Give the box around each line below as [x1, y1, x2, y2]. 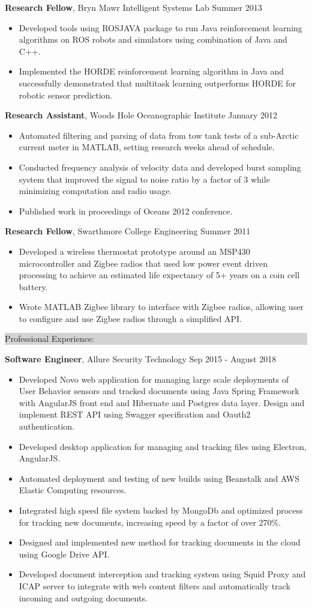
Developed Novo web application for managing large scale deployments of [19, 372, 289, 385]
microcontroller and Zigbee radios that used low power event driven [19, 257, 268, 269]
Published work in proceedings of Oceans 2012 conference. [19, 204, 233, 217]
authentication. [19, 420, 74, 433]
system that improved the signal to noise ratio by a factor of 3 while [19, 172, 270, 185]
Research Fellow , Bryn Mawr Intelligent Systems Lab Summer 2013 [5, 1, 262, 13]
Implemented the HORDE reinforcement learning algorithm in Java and [19, 65, 284, 78]
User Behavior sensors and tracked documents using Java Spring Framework [19, 385, 299, 397]
